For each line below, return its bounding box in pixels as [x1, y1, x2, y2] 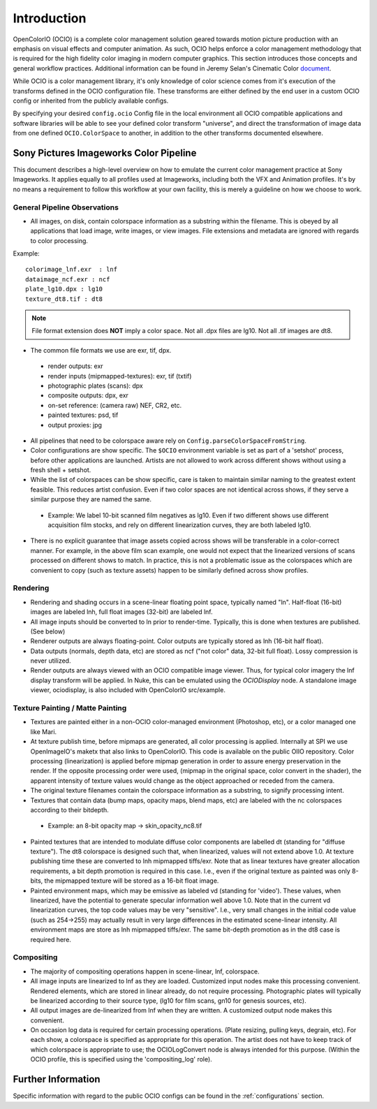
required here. [30, 935, 71, 943]
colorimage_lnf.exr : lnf [25, 265, 118, 274]
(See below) [30, 627, 66, 636]
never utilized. [30, 656, 71, 665]
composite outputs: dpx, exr [47, 391, 129, 399]
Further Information [13, 1073, 101, 1085]
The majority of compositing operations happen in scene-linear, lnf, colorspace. [30, 967, 260, 976]
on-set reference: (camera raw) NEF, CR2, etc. [47, 401, 182, 409]
